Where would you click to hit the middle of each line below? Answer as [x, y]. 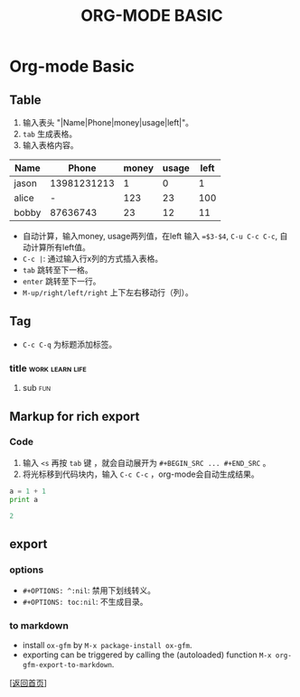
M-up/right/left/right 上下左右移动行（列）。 [108, 293]
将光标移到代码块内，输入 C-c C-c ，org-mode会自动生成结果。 [141, 474]
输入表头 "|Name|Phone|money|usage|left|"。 [108, 122]
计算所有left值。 [60, 247]
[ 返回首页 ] [28, 683]
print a [24, 499]
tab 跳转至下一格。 [57, 270]
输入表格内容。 [50, 145]
